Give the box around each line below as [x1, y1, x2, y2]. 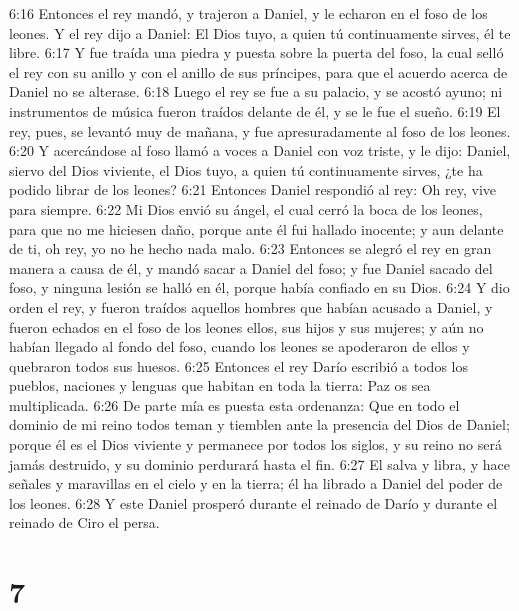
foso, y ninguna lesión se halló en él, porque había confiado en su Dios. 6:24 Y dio [9, 277, 510, 298]
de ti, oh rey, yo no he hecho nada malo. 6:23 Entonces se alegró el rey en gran [9, 238, 492, 259]
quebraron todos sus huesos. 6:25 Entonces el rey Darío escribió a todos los [9, 355, 468, 376]
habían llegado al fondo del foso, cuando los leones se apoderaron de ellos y [9, 336, 470, 357]
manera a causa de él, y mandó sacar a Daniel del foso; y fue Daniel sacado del [9, 257, 493, 278]
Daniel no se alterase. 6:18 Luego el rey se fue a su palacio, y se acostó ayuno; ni [9, 81, 503, 102]
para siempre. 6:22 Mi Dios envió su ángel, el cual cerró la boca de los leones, [9, 198, 483, 219]
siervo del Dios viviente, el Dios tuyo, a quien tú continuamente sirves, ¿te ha [9, 159, 483, 180]
